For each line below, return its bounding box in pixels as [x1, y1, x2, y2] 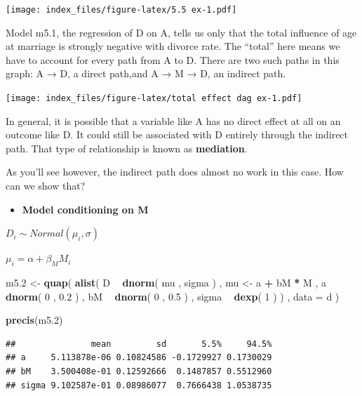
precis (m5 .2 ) [6, 312, 63, 327]
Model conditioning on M [22, 202, 149, 216]
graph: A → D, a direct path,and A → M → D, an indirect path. [6, 66, 286, 81]
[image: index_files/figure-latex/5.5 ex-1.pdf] [6, 5, 237, 15]
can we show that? [6, 178, 86, 193]
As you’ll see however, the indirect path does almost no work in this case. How [6, 164, 344, 179]
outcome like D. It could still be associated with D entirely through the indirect [6, 127, 349, 142]
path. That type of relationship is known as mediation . [6, 140, 248, 155]
